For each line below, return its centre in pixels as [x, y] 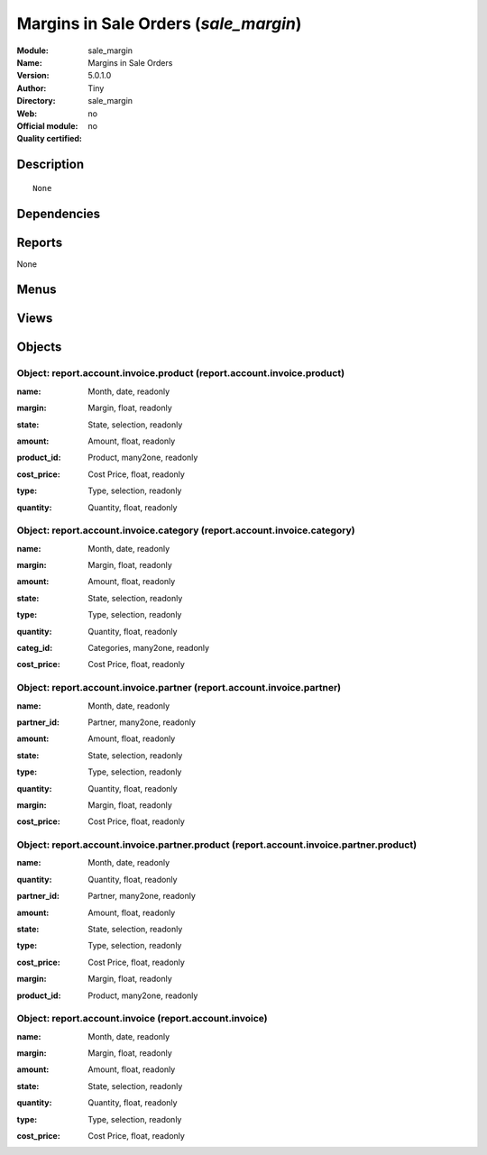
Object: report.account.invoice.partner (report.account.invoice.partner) [179, 688]
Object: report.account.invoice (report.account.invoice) [142, 1019]
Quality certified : [50, 139]
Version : [33, 76]
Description [51, 165]
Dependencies [59, 213]
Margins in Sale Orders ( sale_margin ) [159, 23]
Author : [32, 88]
